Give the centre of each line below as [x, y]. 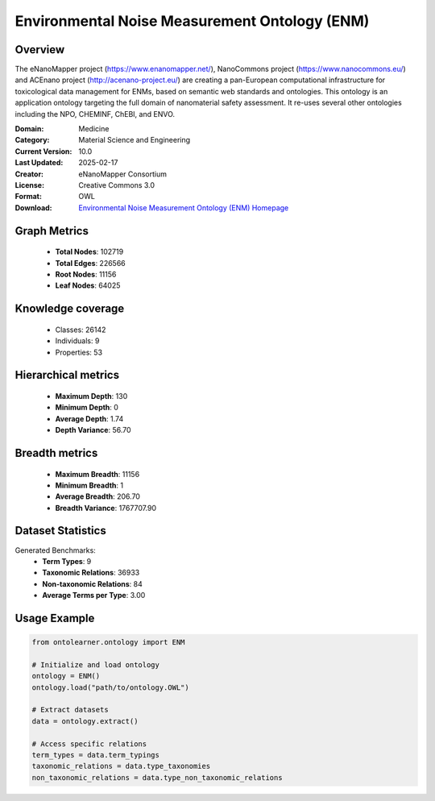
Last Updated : [39, 163]
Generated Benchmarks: [55, 550]
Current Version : [43, 151]
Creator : [29, 174]
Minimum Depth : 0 [87, 408]
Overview [40, 50]
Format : [28, 197]
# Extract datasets [70, 710]
